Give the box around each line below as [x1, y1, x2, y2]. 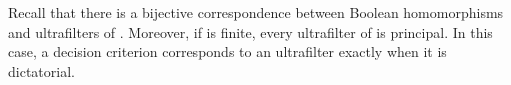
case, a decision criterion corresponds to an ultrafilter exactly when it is [8, 41, 447, 62]
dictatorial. [8, 60, 75, 81]
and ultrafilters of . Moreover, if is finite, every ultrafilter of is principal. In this [8, 21, 493, 42]
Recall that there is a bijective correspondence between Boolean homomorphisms [8, 2, 504, 22]
